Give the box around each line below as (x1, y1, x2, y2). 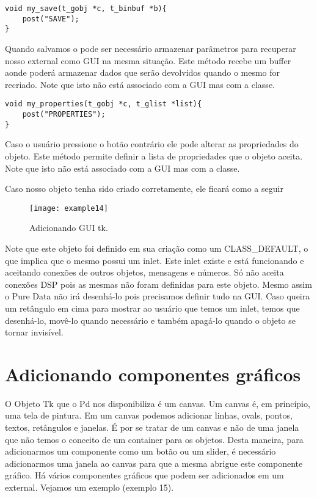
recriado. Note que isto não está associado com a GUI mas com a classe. (5, 78, 275, 90)
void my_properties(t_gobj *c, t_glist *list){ (5, 100, 202, 109)
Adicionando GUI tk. (29, 221, 108, 234)
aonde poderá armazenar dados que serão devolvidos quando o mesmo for (5, 66, 280, 79)
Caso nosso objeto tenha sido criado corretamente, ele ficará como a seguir (5, 182, 283, 195)
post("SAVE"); (22, 14, 79, 23)
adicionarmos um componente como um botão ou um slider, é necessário (5, 445, 276, 458)
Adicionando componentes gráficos (5, 361, 301, 386)
